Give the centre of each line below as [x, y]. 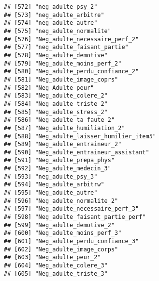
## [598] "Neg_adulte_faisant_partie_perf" [75, 217]
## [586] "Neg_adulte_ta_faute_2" [59, 120]
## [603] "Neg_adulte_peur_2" [52, 257]
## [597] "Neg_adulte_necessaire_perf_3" [72, 209]
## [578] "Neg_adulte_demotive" [56, 55]
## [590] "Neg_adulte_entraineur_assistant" [77, 152]
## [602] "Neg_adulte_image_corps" [61, 249]
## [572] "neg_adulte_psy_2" [51, 7]
